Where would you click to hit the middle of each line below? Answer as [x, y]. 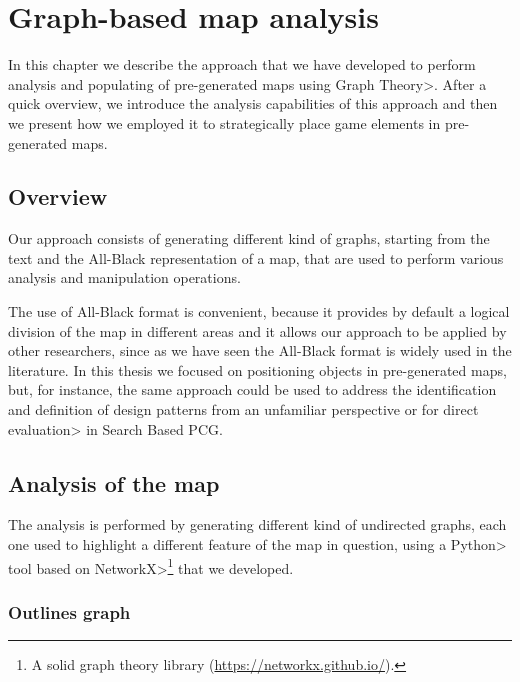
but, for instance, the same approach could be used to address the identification [252, 389]
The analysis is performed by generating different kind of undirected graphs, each [257, 524]
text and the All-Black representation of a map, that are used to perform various [256, 257]
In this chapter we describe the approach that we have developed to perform [242, 64]
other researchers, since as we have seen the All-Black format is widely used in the [260, 350]
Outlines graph [69, 611]
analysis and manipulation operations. [124, 277]
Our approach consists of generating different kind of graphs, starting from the [249, 238]
